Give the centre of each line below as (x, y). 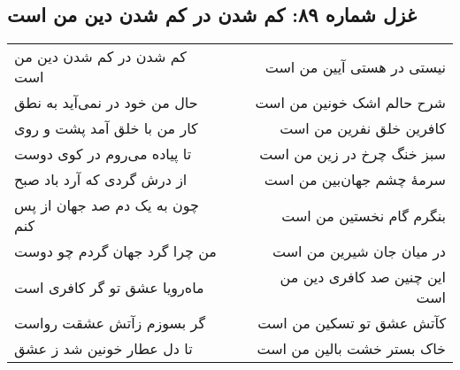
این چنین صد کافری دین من (363, 277)
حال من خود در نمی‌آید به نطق (106, 103)
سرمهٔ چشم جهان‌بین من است (355, 180)
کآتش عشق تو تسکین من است (352, 323)
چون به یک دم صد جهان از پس (107, 205)
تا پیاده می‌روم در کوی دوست (103, 154)
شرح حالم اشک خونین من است (350, 103)
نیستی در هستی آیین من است (355, 66)
